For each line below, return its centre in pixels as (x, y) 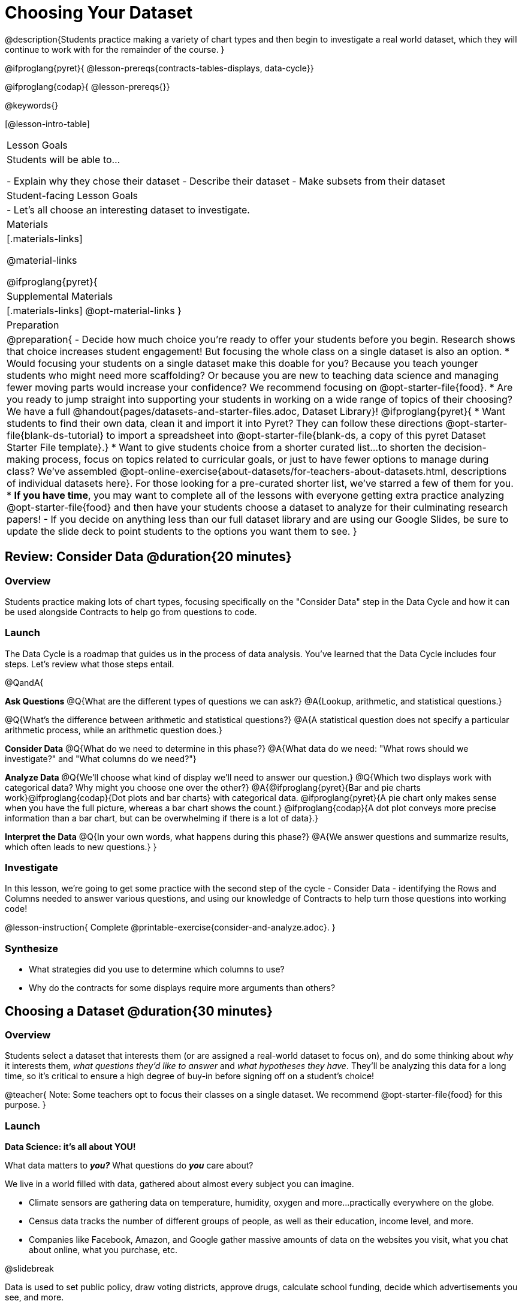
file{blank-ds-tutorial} (55, 435)
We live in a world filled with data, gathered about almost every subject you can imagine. (179, 1184)
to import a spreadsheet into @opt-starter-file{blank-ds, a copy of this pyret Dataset (296, 435)
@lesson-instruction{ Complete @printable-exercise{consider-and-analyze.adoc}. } (170, 927)
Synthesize (32, 948)
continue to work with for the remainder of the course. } (115, 49)
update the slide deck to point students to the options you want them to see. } (182, 531)
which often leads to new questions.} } (81, 847)
